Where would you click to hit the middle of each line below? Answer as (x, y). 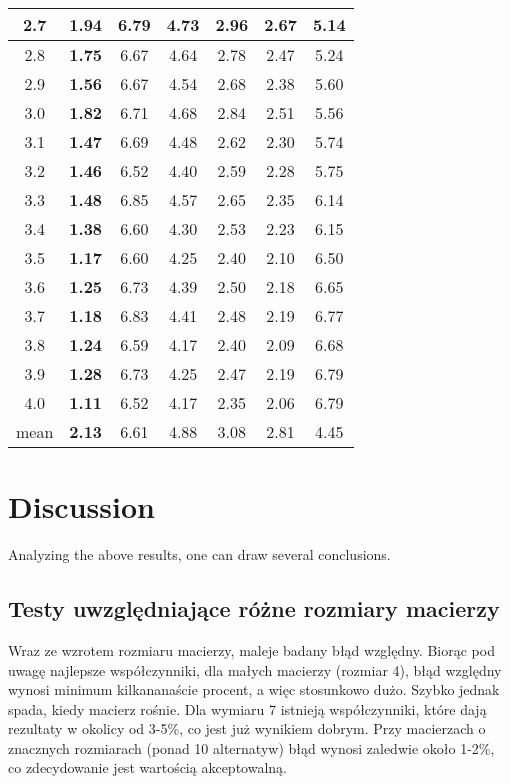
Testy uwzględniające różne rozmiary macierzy (254, 608)
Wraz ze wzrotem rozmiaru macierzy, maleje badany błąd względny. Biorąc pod (251, 649)
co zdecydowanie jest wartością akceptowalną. (147, 767)
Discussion (81, 506)
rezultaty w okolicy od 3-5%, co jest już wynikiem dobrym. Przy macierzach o (247, 728)
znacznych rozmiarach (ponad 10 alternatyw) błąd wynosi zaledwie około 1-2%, (251, 747)
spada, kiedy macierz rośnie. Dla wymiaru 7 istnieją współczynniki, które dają (247, 708)
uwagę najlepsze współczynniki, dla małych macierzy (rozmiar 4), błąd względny (255, 669)
